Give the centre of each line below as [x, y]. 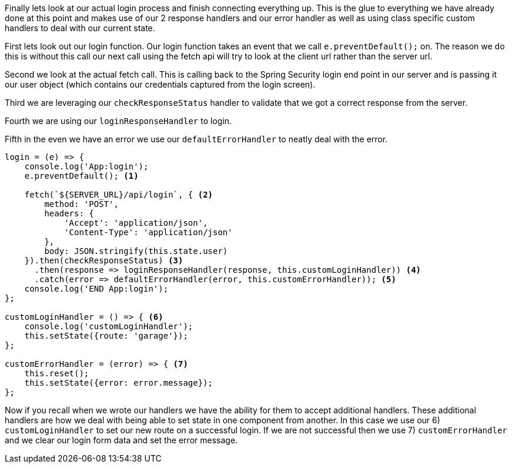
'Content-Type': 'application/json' [148, 232]
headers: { [69, 213]
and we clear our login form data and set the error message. [121, 440]
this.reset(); [57, 373]
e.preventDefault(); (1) [81, 176]
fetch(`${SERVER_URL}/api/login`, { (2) [119, 195]
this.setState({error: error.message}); [119, 383]
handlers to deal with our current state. [80, 28]
